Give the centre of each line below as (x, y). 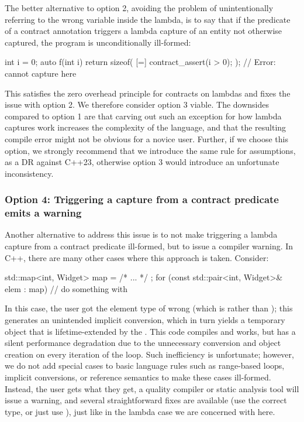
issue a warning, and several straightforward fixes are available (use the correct (146, 400)
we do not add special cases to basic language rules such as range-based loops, (145, 366)
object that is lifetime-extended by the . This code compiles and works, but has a (150, 331)
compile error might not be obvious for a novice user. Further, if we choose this (146, 138)
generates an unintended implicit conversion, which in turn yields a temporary (145, 320)
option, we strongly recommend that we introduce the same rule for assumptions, (150, 150)
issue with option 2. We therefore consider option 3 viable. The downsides (137, 104)
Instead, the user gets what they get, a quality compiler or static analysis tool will (152, 388)
